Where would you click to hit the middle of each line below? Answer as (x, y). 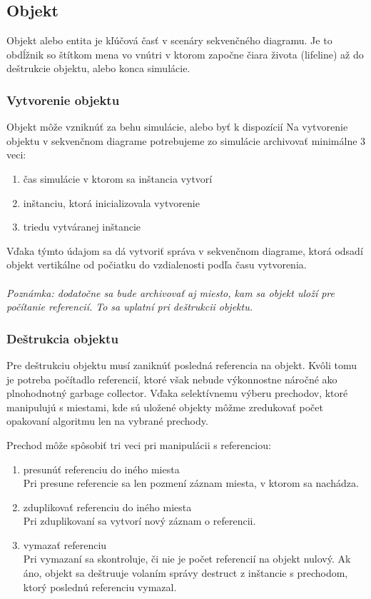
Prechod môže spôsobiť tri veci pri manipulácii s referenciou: (139, 444)
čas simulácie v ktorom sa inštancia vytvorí (118, 178)
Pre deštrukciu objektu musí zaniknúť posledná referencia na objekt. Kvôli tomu (182, 364)
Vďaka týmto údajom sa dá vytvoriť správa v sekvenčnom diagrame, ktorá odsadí (185, 250)
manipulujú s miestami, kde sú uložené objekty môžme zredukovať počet (165, 407)
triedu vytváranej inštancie (82, 227)
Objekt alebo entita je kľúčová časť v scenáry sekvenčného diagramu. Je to (169, 40)
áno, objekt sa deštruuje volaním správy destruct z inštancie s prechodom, (185, 573)
